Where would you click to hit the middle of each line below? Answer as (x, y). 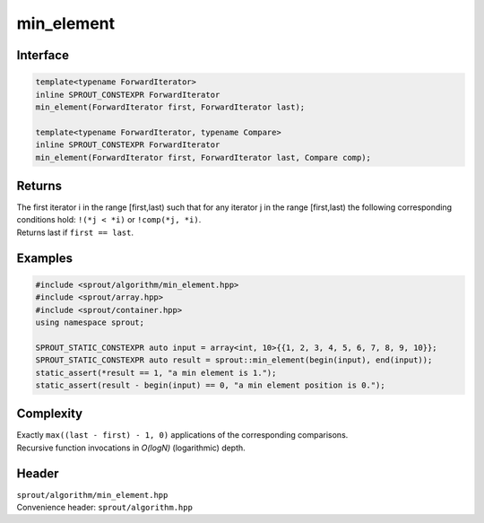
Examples (45, 258)
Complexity (50, 414)
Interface (43, 55)
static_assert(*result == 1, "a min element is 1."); (156, 373)
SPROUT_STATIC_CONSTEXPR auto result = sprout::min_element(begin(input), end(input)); (234, 360)
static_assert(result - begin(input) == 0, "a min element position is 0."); (210, 385)
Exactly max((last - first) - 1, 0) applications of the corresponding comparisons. (182, 435)
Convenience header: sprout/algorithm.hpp (104, 508)
